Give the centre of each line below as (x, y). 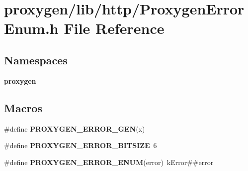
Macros (23, 107)
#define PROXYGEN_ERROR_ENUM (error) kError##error (109, 162)
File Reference (114, 28)
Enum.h (31, 28)
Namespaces (36, 60)
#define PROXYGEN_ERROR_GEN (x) (75, 128)
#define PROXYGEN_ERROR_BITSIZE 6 (81, 145)
